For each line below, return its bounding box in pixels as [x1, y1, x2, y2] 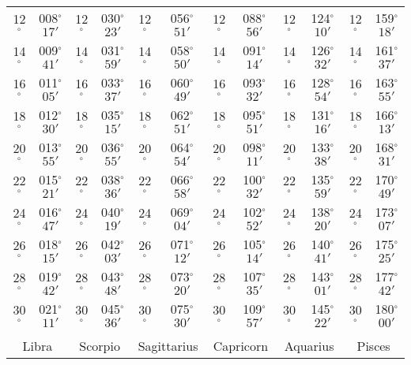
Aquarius [284, 337, 334, 355]
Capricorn [213, 337, 269, 355]
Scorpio [79, 337, 120, 355]
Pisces [356, 337, 390, 355]
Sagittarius [138, 337, 198, 355]
